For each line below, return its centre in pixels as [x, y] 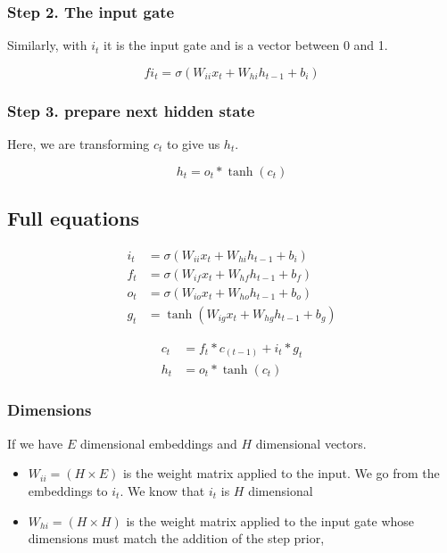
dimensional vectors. [311, 443]
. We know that [162, 490]
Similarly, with [47, 45]
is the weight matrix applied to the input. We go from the [281, 473]
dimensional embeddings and [158, 443]
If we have [35, 443]
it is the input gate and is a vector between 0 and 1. [246, 45]
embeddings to [68, 490]
